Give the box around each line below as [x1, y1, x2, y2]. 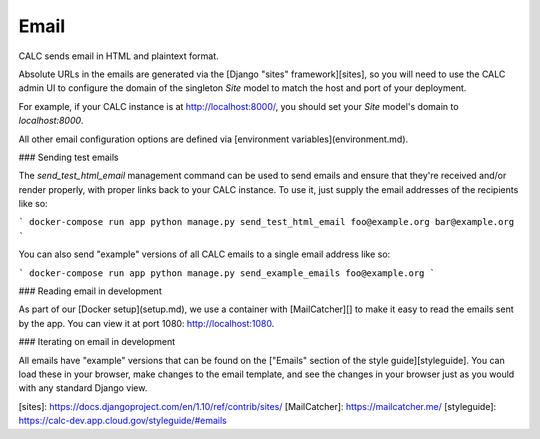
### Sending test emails [18, 151, 119, 163]
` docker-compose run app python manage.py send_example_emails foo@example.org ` [18, 267, 435, 279]
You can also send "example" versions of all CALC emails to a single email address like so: [18, 248, 391, 260]
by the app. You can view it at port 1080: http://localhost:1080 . [18, 317, 275, 329]
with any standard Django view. [18, 382, 148, 394]
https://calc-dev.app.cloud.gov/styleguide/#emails [18, 415, 227, 427]
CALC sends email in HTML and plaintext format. [18, 50, 219, 62]
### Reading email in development [18, 285, 162, 297]
